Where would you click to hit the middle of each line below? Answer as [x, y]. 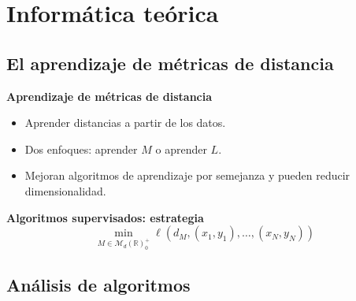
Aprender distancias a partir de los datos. [125, 123]
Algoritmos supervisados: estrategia [105, 217]
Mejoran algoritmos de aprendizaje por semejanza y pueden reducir [187, 175]
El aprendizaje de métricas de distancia [170, 63]
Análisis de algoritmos [98, 285]
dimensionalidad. [65, 190]
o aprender [181, 149]
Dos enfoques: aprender [81, 149]
